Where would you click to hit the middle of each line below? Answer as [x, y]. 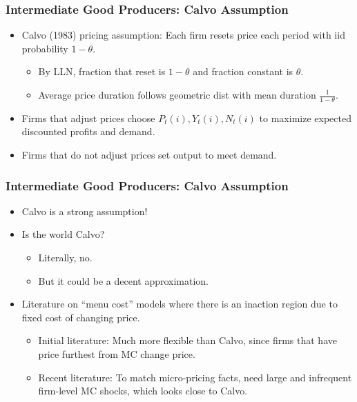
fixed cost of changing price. [81, 317]
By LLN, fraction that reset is [102, 71]
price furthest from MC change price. [117, 353]
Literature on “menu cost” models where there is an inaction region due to [180, 304]
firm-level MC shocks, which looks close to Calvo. [143, 391]
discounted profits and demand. [88, 131]
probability [45, 48]
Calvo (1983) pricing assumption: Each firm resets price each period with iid [183, 35]
